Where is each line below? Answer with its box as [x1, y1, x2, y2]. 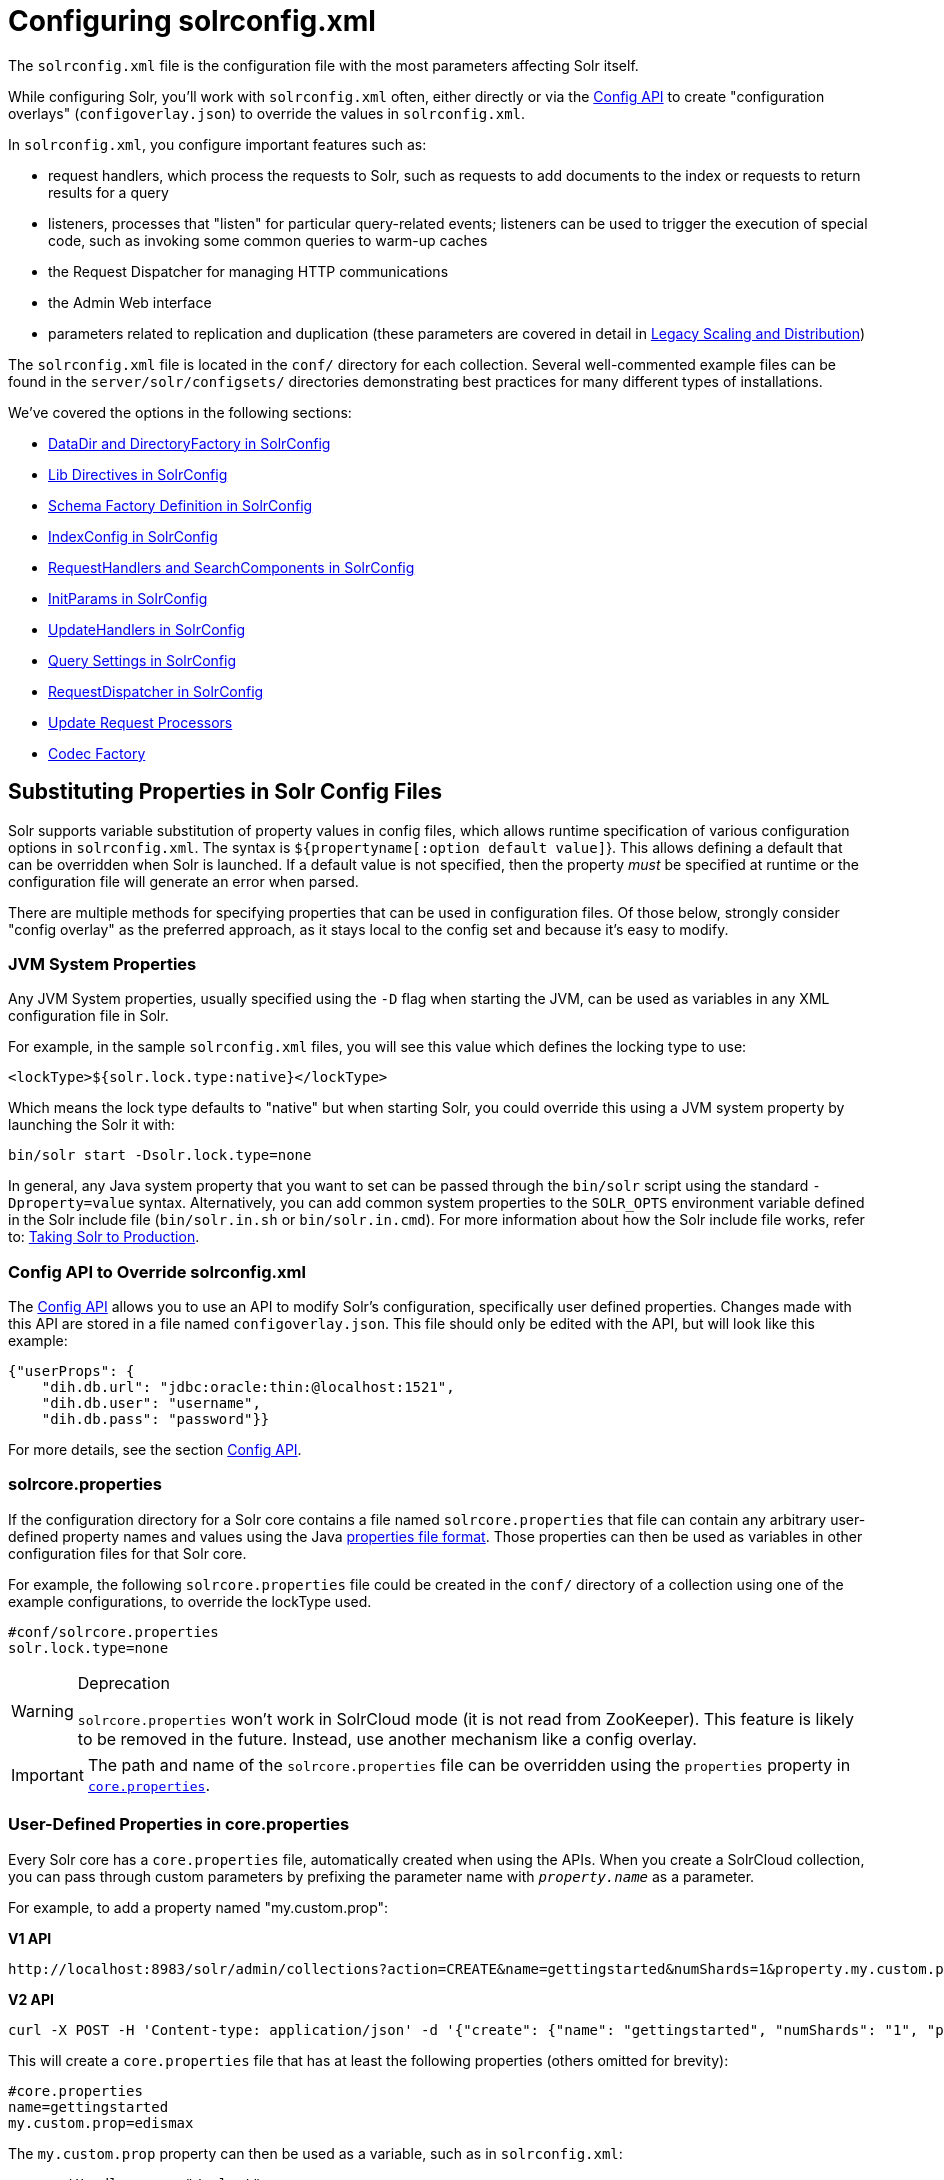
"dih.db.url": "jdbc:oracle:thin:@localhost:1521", [41, 1379, 455, 1396]
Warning [11, 1700, 74, 1721]
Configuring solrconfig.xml [8, 4, 376, 38]
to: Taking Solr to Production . [8, 1228, 200, 1246]
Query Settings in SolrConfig [48, 651, 237, 669]
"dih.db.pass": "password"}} [41, 1411, 270, 1428]
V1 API [8, 1929, 52, 1947]
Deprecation [77, 1672, 171, 1693]
